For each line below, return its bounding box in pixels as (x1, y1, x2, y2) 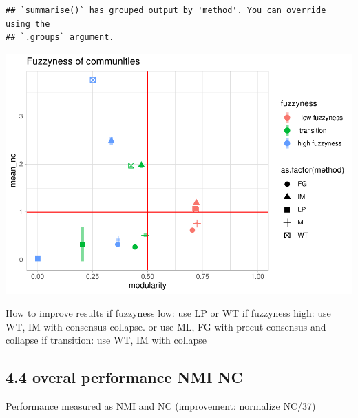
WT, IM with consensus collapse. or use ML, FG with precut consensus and (6, 319, 326, 333)
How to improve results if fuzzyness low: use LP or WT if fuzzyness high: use (6, 306, 331, 320)
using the (6, 19, 50, 29)
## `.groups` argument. (6, 32, 114, 43)
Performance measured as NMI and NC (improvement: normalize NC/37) (6, 399, 316, 413)
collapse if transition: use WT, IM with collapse (6, 333, 207, 347)
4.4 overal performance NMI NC (6, 366, 243, 388)
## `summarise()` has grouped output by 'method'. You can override (6, 6, 326, 15)
